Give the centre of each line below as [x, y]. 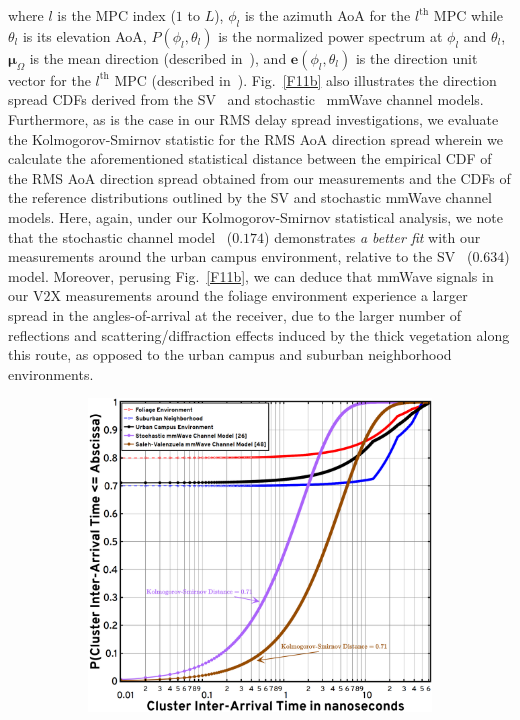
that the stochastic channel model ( [120, 236]
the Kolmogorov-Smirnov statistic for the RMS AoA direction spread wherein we [255, 138]
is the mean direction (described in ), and [158, 57]
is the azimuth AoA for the [327, 15]
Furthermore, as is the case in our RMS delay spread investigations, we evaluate [253, 118]
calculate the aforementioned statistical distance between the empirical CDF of [250, 158]
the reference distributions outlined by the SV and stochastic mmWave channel [250, 197]
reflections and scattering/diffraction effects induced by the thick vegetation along [259, 334]
